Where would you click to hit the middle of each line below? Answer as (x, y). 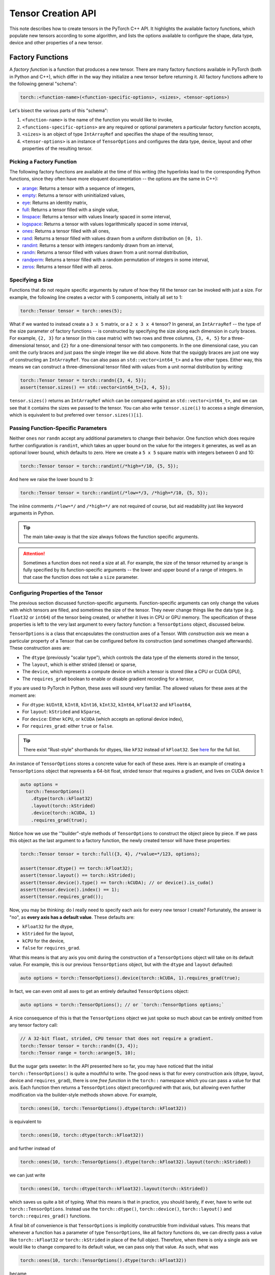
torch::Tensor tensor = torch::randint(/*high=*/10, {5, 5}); (99, 466)
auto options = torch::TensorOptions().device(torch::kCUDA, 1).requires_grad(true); (130, 978)
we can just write (27, 1175)
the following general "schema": (43, 84)
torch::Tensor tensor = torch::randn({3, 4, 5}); (83, 380)
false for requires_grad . (51, 948)
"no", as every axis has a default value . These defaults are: (72, 917)
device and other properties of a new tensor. (56, 43)
